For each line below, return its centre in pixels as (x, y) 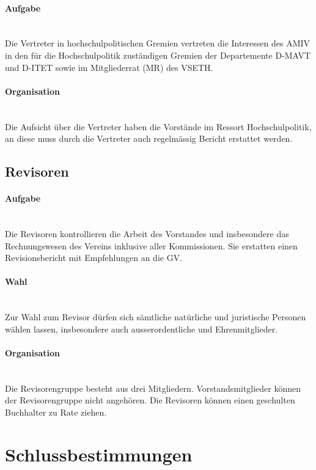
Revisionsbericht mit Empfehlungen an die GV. (94, 258)
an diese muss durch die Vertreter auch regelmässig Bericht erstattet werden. (149, 138)
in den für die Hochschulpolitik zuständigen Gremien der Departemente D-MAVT (158, 55)
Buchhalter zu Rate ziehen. (56, 412)
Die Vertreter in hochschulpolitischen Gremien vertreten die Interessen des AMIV (158, 43)
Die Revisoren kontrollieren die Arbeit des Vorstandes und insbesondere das (147, 233)
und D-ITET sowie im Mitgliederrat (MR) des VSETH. (109, 67)
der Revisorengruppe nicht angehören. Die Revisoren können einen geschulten (150, 400)
